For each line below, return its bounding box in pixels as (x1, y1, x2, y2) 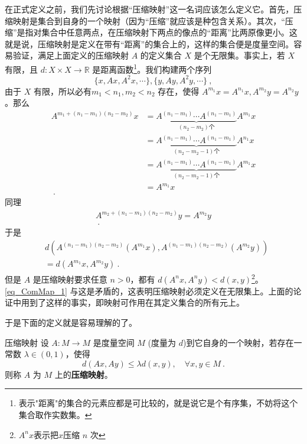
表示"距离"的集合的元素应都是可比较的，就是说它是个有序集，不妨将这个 (18, 397, 298, 409)
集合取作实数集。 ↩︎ (18, 408, 92, 420)
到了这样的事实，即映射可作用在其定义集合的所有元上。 (29, 296, 244, 309)
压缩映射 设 (5, 336, 49, 348)
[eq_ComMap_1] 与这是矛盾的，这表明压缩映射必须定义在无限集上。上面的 (5, 284, 293, 297)
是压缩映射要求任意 (32, 273, 107, 285)
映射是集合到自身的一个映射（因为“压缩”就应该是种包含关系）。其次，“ (12, 14, 285, 27)
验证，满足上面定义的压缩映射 (12, 49, 129, 61)
